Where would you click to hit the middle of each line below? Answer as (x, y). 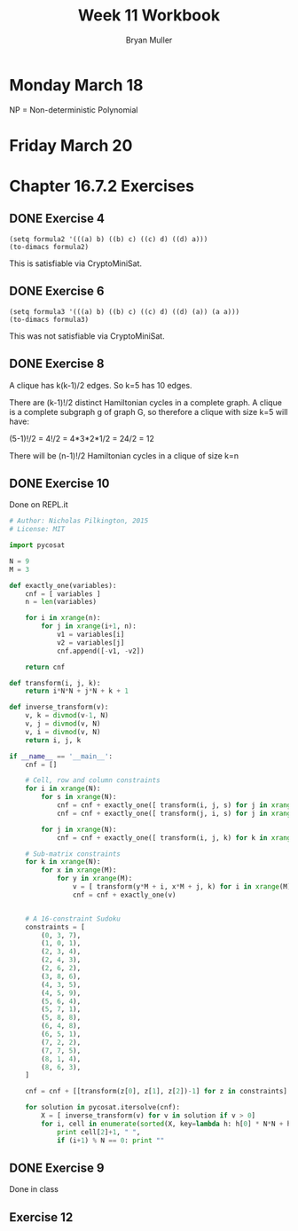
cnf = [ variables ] (63, 594)
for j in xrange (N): (79, 829)
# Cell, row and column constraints (93, 780)
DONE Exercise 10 (59, 483)
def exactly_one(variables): (63, 585)
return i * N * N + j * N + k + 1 (77, 691)
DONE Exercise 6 (57, 291)
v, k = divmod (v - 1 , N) (67, 716)
